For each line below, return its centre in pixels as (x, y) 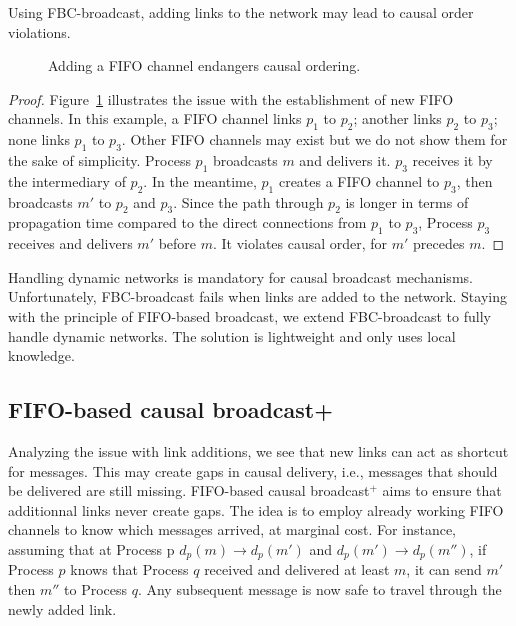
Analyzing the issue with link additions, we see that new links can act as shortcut (258, 450)
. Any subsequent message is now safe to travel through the (319, 588)
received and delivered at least (297, 569)
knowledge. (41, 355)
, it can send (444, 569)
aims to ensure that (442, 490)
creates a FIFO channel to (359, 180)
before (177, 243)
